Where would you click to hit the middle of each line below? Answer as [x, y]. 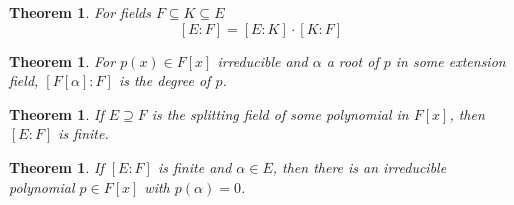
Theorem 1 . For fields [80, 12]
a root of [352, 60]
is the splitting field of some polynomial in [280, 113]
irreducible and [262, 60]
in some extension [450, 60]
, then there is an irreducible [359, 166]
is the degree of [164, 80]
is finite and [194, 166]
